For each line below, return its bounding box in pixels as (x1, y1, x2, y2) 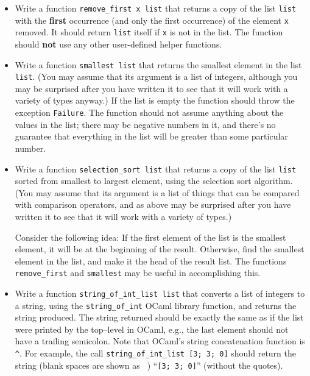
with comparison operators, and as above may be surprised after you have (15, 198, 291, 211)
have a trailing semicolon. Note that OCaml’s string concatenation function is (15, 335, 305, 347)
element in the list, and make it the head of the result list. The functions (15, 254, 287, 267)
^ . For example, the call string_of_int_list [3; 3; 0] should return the (15, 347, 296, 360)
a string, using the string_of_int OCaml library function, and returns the (15, 299, 297, 311)
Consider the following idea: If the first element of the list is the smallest (15, 230, 286, 243)
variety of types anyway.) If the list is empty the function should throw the (15, 94, 295, 107)
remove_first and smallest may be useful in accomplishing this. (15, 266, 261, 279)
